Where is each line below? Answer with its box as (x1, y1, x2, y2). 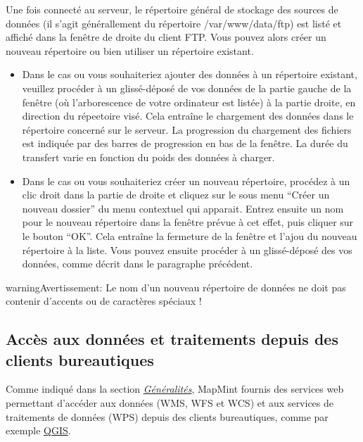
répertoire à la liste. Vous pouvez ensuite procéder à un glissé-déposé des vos (22, 242, 352, 257)
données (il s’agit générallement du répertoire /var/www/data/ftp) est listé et (6, 15, 342, 30)
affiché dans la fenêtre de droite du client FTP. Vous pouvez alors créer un (6, 30, 326, 44)
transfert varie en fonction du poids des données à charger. (22, 149, 275, 164)
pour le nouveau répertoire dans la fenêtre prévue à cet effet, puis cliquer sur (22, 215, 354, 229)
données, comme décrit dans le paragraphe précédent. (22, 256, 253, 271)
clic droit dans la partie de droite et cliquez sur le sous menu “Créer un (22, 187, 330, 202)
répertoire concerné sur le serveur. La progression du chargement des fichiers (22, 122, 352, 137)
